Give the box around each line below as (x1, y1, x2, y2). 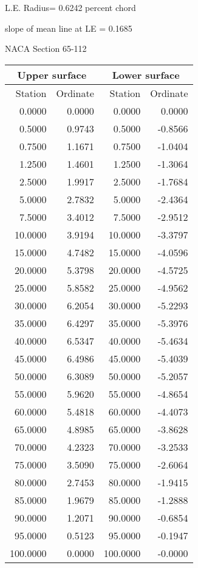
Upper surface (17, 67, 87, 82)
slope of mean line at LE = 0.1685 (5, 21, 132, 34)
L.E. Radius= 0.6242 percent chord (5, 1, 136, 13)
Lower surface (112, 67, 180, 82)
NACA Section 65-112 (5, 42, 87, 55)
